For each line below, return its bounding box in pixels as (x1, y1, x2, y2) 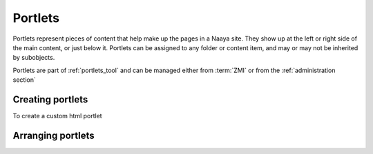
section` (12, 76, 36, 84)
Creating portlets (12, 93, 88, 105)
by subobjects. (12, 54, 55, 62)
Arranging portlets (12, 129, 95, 141)
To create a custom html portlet (12, 112, 103, 120)
